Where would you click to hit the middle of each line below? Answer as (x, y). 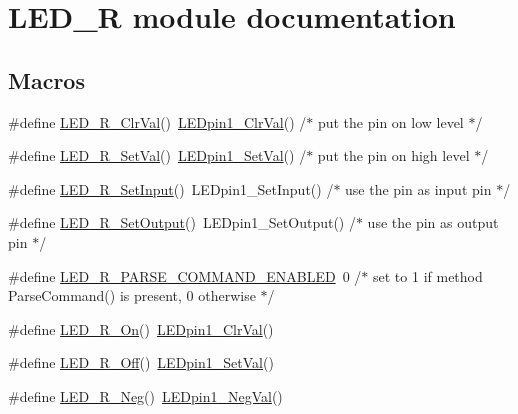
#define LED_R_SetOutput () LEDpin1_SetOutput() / (182, 222)
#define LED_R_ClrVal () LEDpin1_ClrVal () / (157, 121)
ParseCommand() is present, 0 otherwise (132, 295)
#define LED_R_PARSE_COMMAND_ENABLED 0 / (185, 275)
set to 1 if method (428, 275)
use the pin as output (433, 222)
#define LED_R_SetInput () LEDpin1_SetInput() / (171, 188)
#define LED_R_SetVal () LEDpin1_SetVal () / (157, 155)
